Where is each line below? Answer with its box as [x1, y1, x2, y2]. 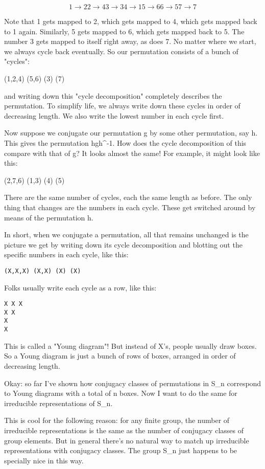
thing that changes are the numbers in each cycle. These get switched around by [4, 202, 256, 212]
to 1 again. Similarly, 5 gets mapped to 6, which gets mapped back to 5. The [4, 26, 245, 36]
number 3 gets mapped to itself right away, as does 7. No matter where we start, [4, 36, 256, 47]
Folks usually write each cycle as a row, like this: [4, 282, 157, 293]
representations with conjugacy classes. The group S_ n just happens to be [4, 445, 237, 456]
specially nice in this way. [4, 455, 84, 465]
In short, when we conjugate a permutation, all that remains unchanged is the [4, 229, 249, 240]
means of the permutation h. [4, 212, 93, 222]
